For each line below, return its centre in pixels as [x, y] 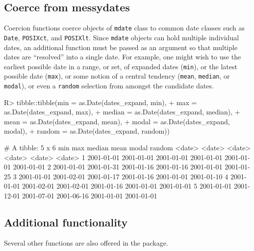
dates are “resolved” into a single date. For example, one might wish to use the [123, 57]
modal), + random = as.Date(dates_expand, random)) [87, 131]
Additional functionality [66, 222]
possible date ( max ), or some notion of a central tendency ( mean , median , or [117, 76]
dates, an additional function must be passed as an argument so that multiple [121, 47]
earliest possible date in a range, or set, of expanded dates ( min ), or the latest [121, 66]
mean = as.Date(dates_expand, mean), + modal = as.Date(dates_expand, [117, 121]
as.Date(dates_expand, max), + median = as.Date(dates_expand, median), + [122, 112]
